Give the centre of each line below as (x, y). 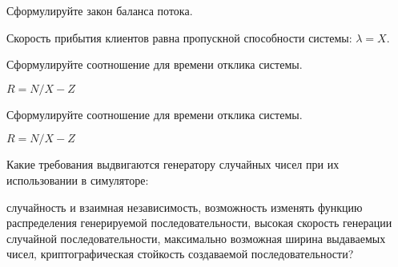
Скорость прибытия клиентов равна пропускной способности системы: (179, 37)
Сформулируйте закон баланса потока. (100, 10)
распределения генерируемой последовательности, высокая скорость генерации (199, 223)
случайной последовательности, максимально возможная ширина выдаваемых (196, 238)
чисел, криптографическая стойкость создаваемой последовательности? (180, 254)
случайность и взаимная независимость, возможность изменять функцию (185, 207)
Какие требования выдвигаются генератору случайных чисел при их (173, 164)
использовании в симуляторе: (78, 179)
